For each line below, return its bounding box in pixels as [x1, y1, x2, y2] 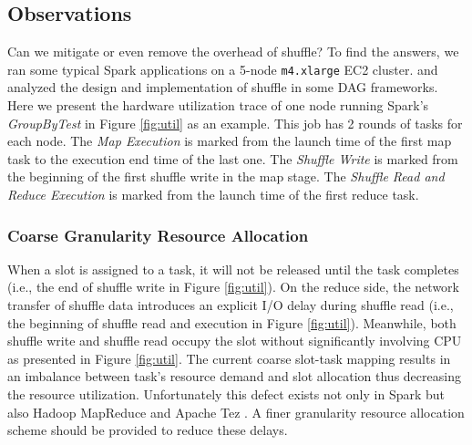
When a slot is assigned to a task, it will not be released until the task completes [7, 259, 459, 278]
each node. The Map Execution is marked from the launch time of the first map [7, 131, 452, 150]
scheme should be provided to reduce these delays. [7, 420, 288, 440]
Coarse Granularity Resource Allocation [7, 223, 309, 246]
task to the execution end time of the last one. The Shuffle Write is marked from [7, 149, 458, 168]
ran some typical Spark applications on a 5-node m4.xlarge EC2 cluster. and [7, 59, 438, 78]
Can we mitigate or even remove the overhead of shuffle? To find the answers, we [7, 42, 459, 61]
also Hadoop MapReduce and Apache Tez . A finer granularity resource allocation [7, 402, 465, 421]
